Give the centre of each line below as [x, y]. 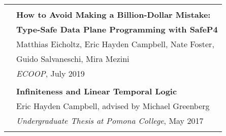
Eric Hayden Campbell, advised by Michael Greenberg [113, 106]
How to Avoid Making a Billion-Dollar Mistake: [114, 14]
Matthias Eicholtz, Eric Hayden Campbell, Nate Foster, [115, 44]
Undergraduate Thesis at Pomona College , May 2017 [110, 121]
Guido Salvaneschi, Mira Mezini [73, 59]
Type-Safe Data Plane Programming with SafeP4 [117, 29]
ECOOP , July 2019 [51, 73]
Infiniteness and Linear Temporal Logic [97, 91]
